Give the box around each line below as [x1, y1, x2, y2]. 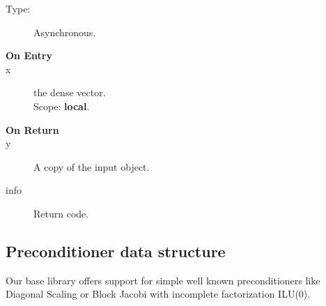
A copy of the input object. [33, 159, 150, 174]
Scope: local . [33, 98, 90, 113]
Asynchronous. [33, 24, 96, 39]
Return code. [33, 206, 89, 220]
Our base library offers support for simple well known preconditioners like [6, 273, 320, 287]
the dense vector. [33, 85, 106, 100]
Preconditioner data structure [6, 240, 226, 261]
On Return [6, 122, 59, 137]
